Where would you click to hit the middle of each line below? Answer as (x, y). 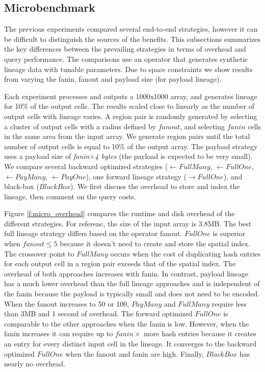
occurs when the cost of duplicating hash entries (185, 253)
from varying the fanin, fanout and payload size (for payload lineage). (113, 79)
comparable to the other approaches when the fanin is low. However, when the (127, 323)
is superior (229, 233)
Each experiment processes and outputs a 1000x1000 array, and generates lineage (131, 96)
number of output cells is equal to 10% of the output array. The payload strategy (131, 146)
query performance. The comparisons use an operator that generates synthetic (126, 59)
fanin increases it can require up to (59, 333)
